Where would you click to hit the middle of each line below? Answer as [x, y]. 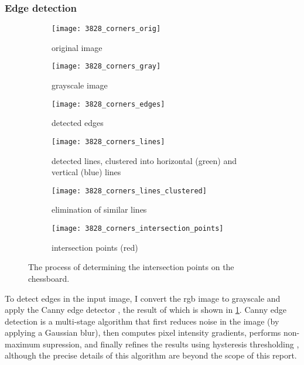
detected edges [78, 123]
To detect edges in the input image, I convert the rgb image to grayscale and [143, 298]
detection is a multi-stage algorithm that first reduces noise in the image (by [142, 321]
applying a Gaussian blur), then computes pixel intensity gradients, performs [143, 332]
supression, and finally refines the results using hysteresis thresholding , [171, 344]
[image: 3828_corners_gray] [106, 66]
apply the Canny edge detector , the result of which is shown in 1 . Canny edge [146, 310]
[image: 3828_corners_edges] [108, 104]
